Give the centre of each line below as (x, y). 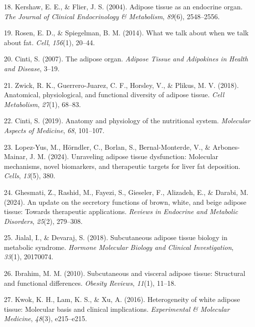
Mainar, (16, 156)
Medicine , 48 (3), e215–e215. (46, 318)
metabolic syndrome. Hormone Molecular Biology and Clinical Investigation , (119, 247)
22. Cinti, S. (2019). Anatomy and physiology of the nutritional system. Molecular (127, 121)
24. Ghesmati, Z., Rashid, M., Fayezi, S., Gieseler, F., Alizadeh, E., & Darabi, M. (126, 192)
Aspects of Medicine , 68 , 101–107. (54, 130)
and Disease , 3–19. (32, 68)
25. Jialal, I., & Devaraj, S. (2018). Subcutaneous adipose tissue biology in (116, 237)
